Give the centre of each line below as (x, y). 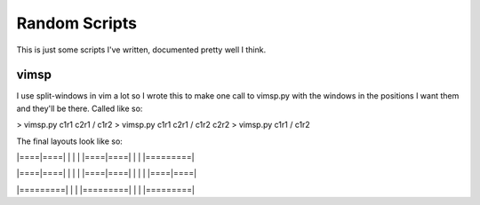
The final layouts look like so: (70, 141)
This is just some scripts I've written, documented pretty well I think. (141, 50)
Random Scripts (77, 23)
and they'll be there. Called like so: (80, 108)
